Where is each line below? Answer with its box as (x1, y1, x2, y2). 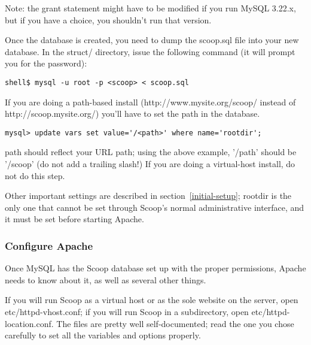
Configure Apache (5, 238, 93, 253)
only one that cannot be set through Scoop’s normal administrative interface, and (5, 201, 304, 213)
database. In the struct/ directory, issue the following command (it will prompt (5, 45, 295, 57)
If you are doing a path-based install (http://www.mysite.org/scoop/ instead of (5, 95, 296, 108)
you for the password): (5, 57, 87, 69)
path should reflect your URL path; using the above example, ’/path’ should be (5, 146, 297, 158)
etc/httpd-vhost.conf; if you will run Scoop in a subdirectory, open (5, 305, 249, 318)
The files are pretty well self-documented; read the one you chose (56, 317, 294, 329)
